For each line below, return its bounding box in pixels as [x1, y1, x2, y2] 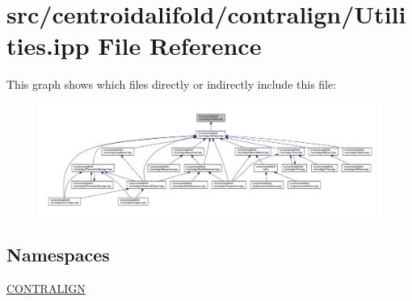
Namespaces [6, 241, 110, 266]
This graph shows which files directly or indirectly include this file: [6, 76, 337, 93]
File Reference [98, 29, 262, 62]
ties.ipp [6, 29, 90, 62]
